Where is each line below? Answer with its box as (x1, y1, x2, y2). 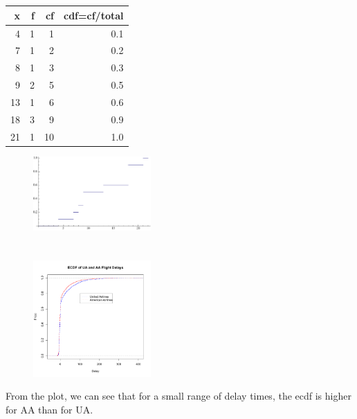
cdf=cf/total (64, 8, 124, 22)
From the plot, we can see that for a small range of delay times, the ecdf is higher (6, 389, 351, 403)
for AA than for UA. (6, 402, 93, 416)
